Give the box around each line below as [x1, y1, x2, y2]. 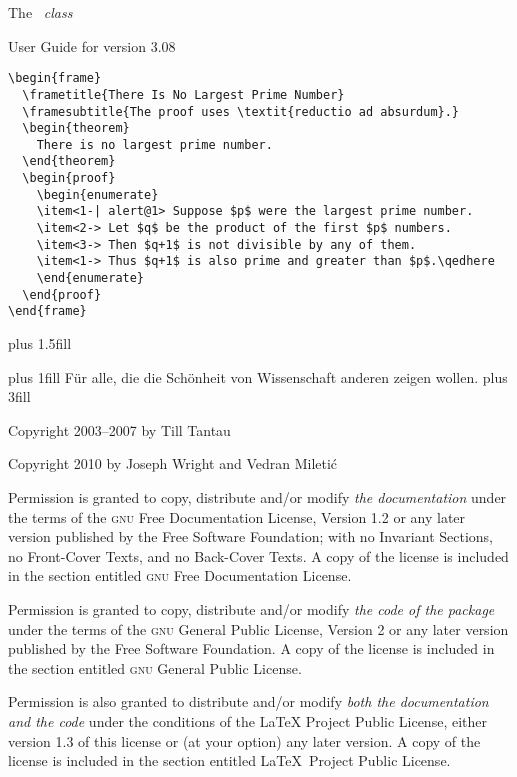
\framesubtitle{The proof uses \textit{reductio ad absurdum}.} [22, 104, 460, 119]
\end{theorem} [22, 154, 116, 169]
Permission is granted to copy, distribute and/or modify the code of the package [8, 598, 495, 619]
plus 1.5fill [8, 333, 72, 354]
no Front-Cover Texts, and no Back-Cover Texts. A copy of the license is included [8, 545, 509, 566]
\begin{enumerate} [36, 187, 159, 202]
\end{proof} [22, 287, 102, 302]
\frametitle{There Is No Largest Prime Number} [22, 87, 345, 102]
